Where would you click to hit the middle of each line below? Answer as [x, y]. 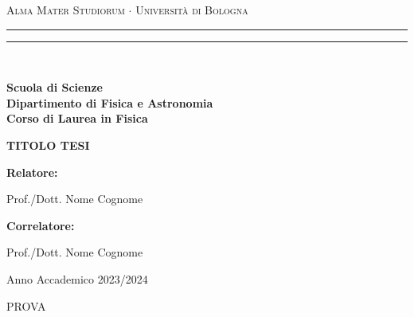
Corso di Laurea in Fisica [77, 118]
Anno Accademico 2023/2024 [77, 278]
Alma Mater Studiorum [66, 10]
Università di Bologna [192, 10]
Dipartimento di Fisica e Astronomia [110, 102]
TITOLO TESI [48, 145]
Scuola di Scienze [55, 87]
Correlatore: [41, 225]
